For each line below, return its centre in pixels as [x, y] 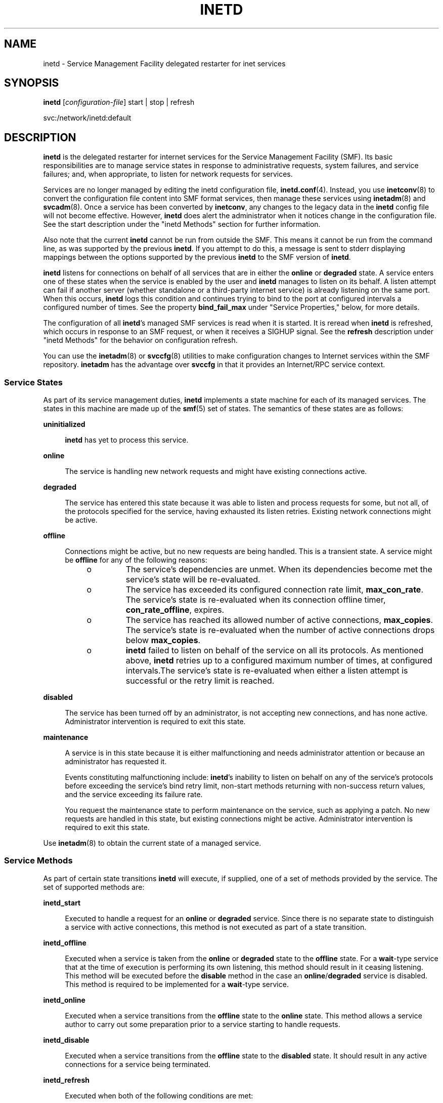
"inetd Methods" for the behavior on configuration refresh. [140, 340]
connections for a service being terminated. [138, 1064]
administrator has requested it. [116, 762]
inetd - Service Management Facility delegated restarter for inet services [164, 63]
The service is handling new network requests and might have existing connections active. [216, 471]
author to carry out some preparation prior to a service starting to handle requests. [203, 1024]
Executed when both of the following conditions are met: [159, 1095]
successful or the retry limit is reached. [200, 681]
